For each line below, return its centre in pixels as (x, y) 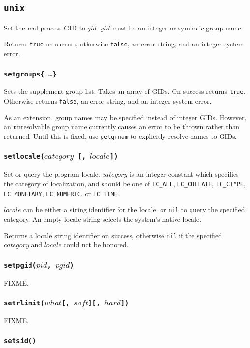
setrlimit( (24, 303)
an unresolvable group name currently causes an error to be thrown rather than (122, 127)
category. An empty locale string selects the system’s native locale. (103, 219)
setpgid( (20, 265)
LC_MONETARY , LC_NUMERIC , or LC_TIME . (62, 193)
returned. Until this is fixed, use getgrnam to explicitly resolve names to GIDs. (120, 136)
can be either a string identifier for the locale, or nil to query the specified (134, 209)
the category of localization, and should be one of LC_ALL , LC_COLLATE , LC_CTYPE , (125, 183)
